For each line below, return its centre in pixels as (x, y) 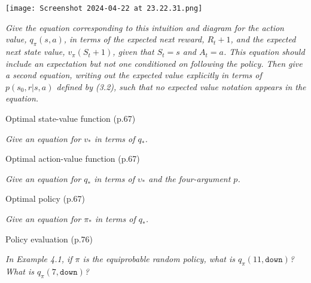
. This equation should (264, 52)
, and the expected (263, 39)
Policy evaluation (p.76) (49, 239)
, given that (133, 52)
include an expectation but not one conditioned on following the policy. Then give (154, 63)
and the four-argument (190, 178)
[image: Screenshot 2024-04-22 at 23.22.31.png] (104, 8)
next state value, (35, 52)
